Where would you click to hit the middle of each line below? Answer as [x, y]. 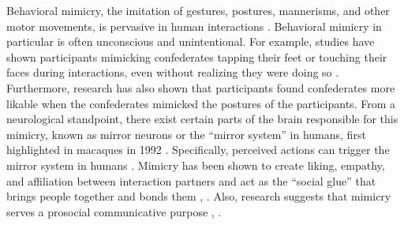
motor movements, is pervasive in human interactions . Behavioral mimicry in [194, 26]
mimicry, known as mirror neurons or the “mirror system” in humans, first [186, 134]
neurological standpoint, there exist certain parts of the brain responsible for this [202, 119]
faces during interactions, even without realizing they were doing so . [173, 72]
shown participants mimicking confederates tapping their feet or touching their [197, 56]
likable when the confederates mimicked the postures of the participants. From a [201, 103]
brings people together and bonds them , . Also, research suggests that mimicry [199, 196]
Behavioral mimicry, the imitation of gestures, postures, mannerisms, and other [198, 10]
